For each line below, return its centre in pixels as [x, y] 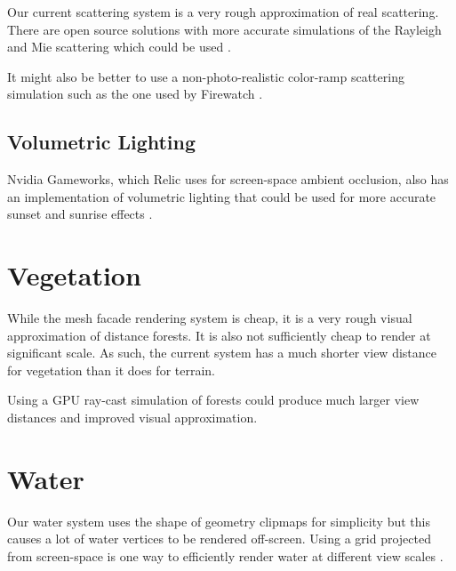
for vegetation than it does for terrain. [111, 370]
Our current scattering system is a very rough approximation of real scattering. [223, 12]
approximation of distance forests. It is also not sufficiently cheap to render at [219, 335]
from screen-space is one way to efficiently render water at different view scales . [225, 555]
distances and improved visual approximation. [132, 418]
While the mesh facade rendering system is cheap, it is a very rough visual [210, 318]
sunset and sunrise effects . [80, 214]
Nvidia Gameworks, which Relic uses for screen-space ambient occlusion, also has [228, 179]
